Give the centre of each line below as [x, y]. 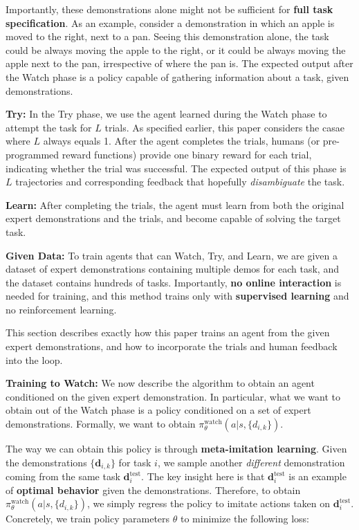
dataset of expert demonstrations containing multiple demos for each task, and [172, 269]
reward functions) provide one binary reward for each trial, [187, 154]
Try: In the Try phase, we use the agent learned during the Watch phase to [166, 114]
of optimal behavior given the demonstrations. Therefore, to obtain [153, 490]
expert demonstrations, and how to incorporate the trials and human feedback [172, 346]
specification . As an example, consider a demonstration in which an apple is [170, 22]
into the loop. [34, 359]
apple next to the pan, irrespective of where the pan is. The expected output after [179, 63]
